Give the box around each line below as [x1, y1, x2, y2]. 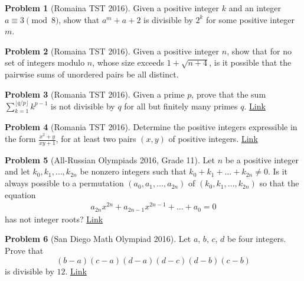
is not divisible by [51, 99, 115, 112]
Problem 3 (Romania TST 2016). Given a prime [5, 88, 185, 100]
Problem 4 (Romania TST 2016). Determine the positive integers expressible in [5, 121, 298, 133]
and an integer [228, 2, 282, 14]
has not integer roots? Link [5, 212, 103, 225]
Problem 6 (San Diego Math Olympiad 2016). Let [5, 232, 191, 245]
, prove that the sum [191, 88, 266, 100]
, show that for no [227, 44, 292, 57]
